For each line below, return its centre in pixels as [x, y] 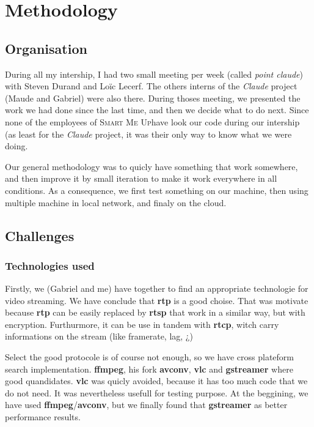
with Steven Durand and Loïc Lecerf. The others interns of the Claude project [151, 86]
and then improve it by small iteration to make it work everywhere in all [141, 178]
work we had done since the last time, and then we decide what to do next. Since [157, 110]
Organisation [46, 48]
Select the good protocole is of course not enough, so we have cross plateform [149, 357]
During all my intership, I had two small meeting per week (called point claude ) [154, 74]
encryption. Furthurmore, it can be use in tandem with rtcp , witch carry [142, 324]
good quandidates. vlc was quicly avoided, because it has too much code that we [156, 381]
